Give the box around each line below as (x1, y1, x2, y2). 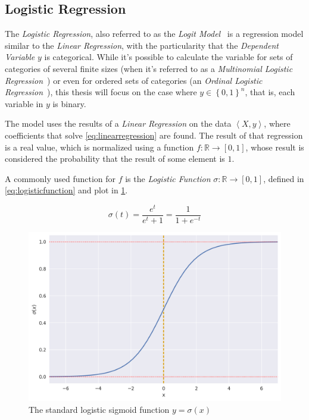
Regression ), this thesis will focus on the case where (5, 86, 197, 98)
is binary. (52, 97, 86, 109)
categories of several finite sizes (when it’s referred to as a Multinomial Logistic (5, 62, 293, 74)
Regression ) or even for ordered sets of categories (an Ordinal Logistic (5, 74, 263, 86)
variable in (5, 97, 43, 109)
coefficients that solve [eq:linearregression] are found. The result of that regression (5, 128, 303, 141)
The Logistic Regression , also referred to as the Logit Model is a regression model (5, 27, 304, 40)
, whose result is (245, 140, 304, 153)
